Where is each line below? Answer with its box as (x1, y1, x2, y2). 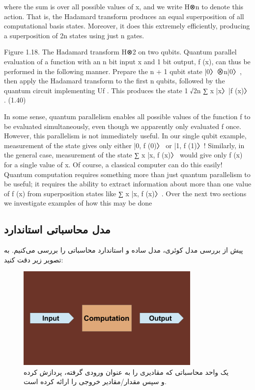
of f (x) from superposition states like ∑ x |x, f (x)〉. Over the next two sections (4, 188, 247, 198)
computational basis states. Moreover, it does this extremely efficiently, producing (4, 21, 250, 31)
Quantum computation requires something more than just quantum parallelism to (4, 169, 251, 179)
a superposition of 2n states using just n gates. (4, 30, 144, 40)
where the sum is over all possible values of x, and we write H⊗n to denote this (4, 1, 244, 11)
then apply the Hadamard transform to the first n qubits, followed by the (4, 76, 225, 86)
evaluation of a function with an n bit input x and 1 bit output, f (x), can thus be (4, 56, 251, 66)
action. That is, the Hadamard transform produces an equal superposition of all (4, 11, 244, 21)
